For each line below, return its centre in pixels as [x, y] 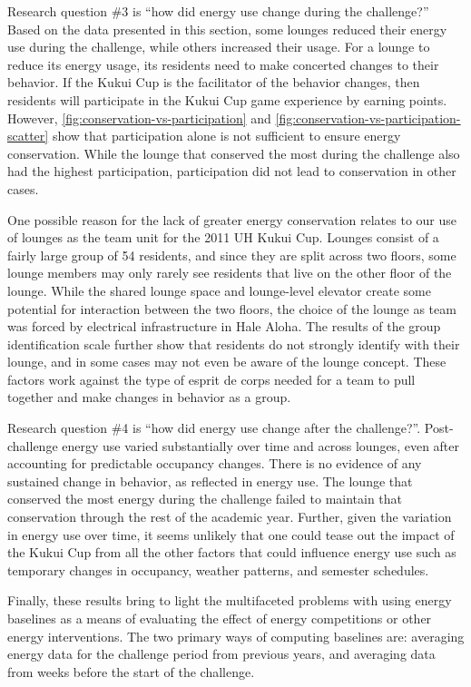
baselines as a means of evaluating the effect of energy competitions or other [220, 618]
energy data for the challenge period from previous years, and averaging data [221, 654]
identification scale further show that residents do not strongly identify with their [234, 343]
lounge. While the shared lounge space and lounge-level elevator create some [219, 290]
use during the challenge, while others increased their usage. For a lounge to [219, 47]
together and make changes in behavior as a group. [149, 397]
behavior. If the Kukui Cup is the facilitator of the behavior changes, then [214, 82]
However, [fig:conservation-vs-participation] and [139, 118]
